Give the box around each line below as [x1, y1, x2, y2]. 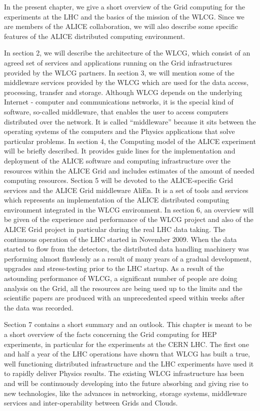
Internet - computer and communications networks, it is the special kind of [4, 96, 233, 107]
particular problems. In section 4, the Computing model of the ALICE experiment [4, 135, 256, 146]
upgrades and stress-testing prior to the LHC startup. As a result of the [4, 263, 224, 273]
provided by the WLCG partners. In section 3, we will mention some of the [4, 67, 234, 77]
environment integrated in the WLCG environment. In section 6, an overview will [4, 204, 254, 214]
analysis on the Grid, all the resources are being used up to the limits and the [4, 282, 242, 293]
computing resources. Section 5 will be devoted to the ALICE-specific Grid [4, 175, 233, 185]
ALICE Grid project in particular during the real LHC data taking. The [4, 224, 225, 234]
